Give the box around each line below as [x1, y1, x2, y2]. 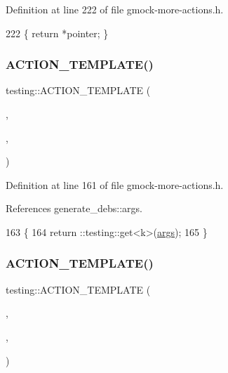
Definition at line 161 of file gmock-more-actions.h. [6, 177, 224, 192]
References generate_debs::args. [6, 201, 142, 216]
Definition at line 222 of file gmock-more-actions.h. [6, 2, 224, 16]
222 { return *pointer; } [6, 25, 109, 40]
